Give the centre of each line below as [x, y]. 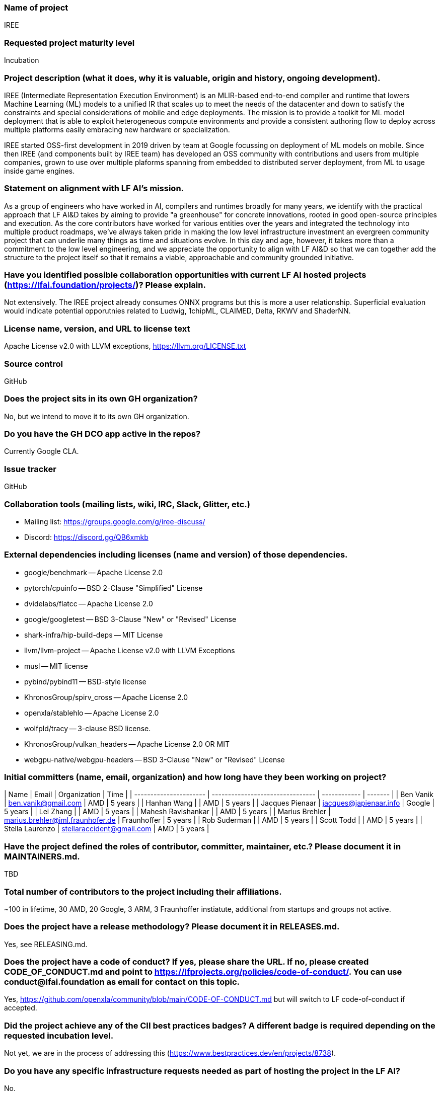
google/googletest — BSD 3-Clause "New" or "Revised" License [130, 619]
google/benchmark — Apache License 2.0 [94, 572]
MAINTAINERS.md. [42, 856]
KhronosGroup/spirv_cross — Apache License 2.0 [106, 697]
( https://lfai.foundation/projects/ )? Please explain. [105, 285]
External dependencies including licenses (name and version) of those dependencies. [176, 555]
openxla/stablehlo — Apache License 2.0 [92, 713]
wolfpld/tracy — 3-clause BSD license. [88, 728]
